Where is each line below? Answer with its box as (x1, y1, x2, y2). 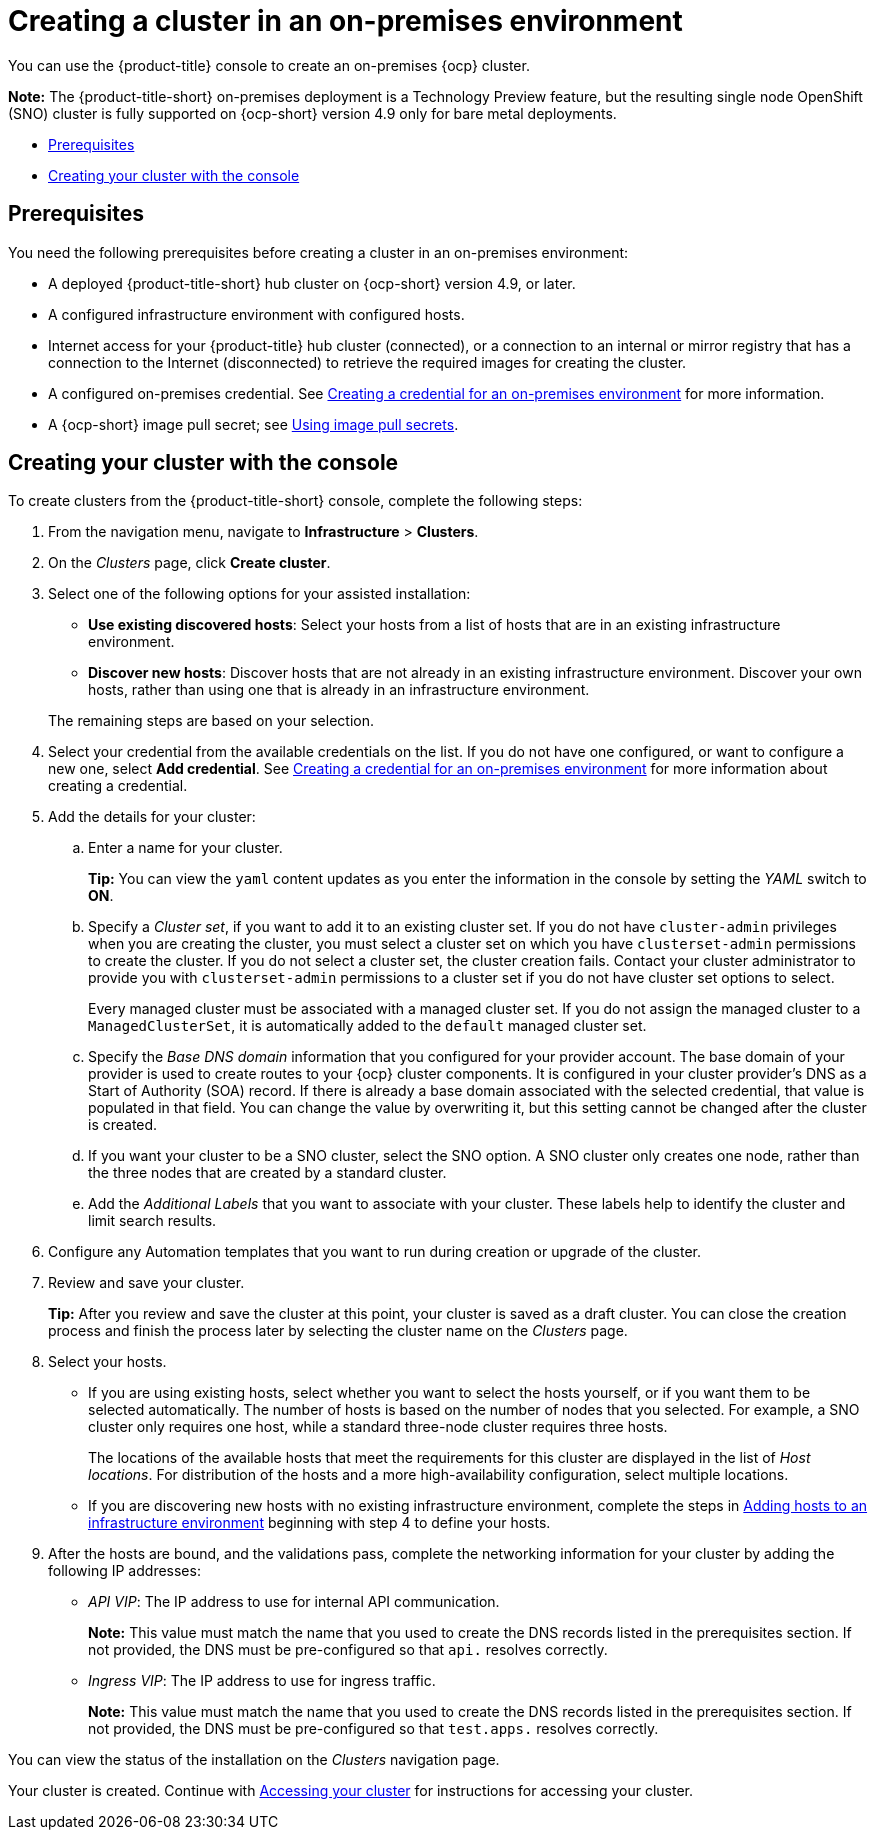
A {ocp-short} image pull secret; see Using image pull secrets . (48, 415, 459, 433)
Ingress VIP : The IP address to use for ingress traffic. (88, 1672, 436, 1690)
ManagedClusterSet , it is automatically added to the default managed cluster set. (88, 1017, 647, 1035)
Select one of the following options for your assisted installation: (48, 585, 471, 603)
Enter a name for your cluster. (88, 839, 283, 857)
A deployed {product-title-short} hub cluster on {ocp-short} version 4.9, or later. (48, 274, 576, 292)
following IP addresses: (48, 1562, 201, 1580)
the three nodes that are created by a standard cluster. (88, 1164, 447, 1182)
